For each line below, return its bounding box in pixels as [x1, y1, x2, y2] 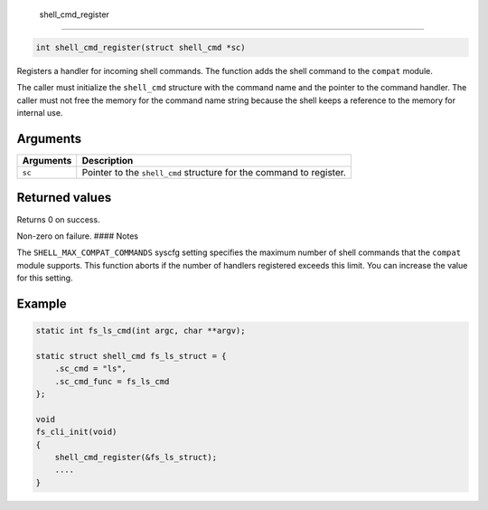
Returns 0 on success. [16, 213, 100, 225]
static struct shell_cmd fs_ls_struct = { [35, 351, 227, 361]
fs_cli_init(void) [35, 427, 117, 438]
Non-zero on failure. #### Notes [16, 231, 139, 241]
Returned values [16, 190, 112, 205]
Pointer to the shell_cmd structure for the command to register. [81, 166, 347, 179]
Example [16, 296, 67, 311]
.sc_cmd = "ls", [54, 364, 127, 374]
